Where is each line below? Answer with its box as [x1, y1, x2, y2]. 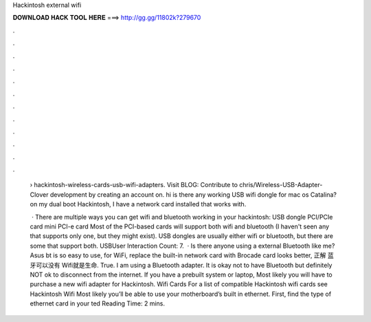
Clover [30, 190, 49, 199]
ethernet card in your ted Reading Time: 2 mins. [30, 299, 165, 308]
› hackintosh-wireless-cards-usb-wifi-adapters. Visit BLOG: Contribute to [30, 181, 238, 189]
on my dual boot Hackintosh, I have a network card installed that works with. [30, 200, 247, 208]
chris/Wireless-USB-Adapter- [239, 181, 323, 189]
